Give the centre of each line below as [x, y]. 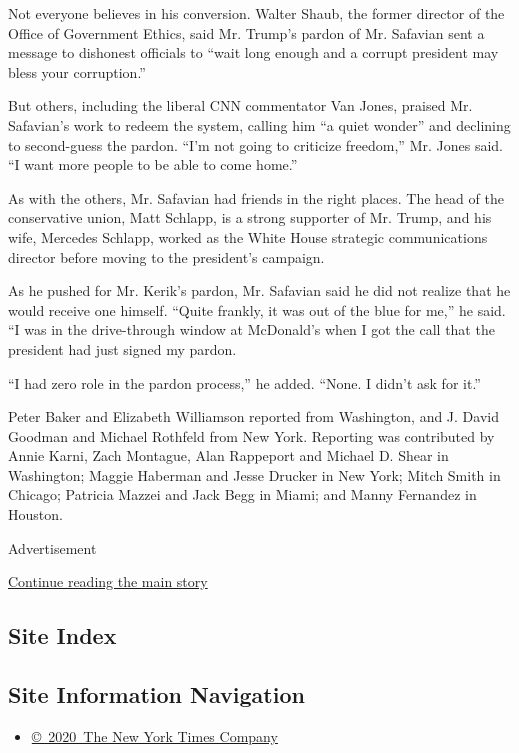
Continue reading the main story [108, 581]
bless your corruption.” [77, 71]
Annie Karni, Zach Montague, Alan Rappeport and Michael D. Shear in [228, 455]
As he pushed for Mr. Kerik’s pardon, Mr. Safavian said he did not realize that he [259, 290]
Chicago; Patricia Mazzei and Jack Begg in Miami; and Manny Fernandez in [242, 494]
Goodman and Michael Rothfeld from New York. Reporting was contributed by [251, 435]
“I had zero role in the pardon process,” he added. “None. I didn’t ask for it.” [244, 382]
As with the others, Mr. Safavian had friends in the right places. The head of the [256, 197]
